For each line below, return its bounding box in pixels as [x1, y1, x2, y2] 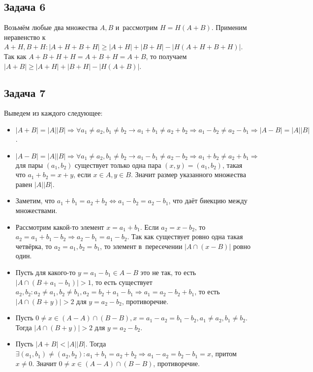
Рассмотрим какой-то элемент [15, 221, 104, 232]
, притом [211, 348, 237, 359]
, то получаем [146, 51, 187, 61]
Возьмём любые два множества [4, 22, 98, 32]
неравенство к [4, 31, 46, 42]
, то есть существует [91, 277, 153, 287]
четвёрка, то [15, 241, 52, 251]
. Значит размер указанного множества [130, 169, 246, 180]
